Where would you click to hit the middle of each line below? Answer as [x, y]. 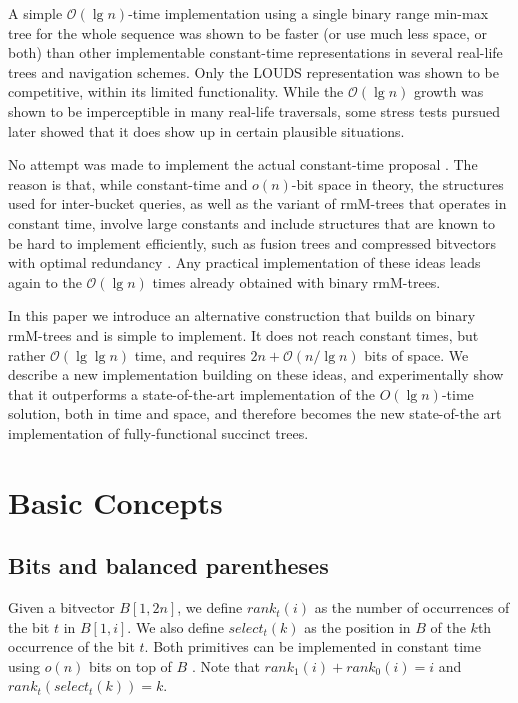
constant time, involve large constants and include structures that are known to [252, 222]
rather [27, 354]
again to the [45, 281]
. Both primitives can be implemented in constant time [312, 646]
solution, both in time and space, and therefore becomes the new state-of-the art [255, 413]
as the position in [357, 626]
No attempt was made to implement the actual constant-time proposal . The [243, 164]
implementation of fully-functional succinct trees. [158, 432]
